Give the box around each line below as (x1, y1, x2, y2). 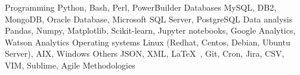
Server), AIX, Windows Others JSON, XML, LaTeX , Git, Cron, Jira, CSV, (5, 47, 284, 60)
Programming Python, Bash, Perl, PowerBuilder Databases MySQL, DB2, (5, 1, 277, 13)
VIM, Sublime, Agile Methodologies (5, 58, 135, 71)
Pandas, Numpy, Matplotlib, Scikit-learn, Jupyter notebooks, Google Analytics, (5, 24, 296, 37)
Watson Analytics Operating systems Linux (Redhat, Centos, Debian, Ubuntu (5, 35, 290, 48)
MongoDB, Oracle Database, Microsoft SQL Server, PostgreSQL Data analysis (5, 12, 293, 25)
